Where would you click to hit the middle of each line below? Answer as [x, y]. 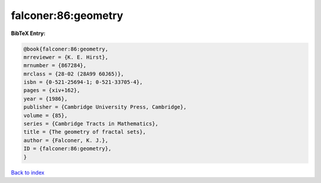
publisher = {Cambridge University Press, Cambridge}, [105, 107]
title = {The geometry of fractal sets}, [85, 132]
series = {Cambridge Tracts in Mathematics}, [91, 124]
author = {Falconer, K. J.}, [66, 140]
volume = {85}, [45, 115]
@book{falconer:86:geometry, [66, 49]
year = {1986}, [45, 99]
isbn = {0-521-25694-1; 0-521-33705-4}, [83, 82]
